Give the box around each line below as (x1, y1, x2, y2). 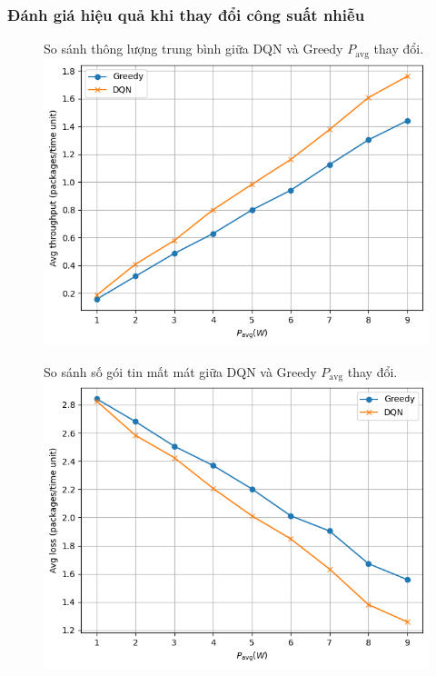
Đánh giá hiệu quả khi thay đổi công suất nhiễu (7, 3, 365, 25)
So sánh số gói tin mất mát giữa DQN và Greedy (44, 362, 317, 381)
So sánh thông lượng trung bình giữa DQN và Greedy (44, 39, 343, 58)
